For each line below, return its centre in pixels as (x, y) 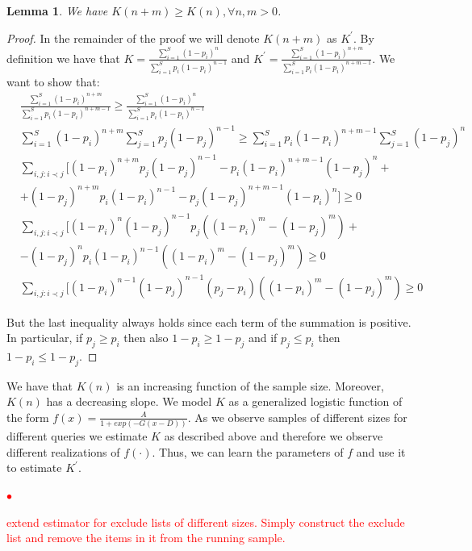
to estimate (34, 468)
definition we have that (63, 58)
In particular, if (45, 338)
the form (28, 417)
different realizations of (63, 451)
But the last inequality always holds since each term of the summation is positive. (209, 321)
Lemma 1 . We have (57, 10)
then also (146, 338)
